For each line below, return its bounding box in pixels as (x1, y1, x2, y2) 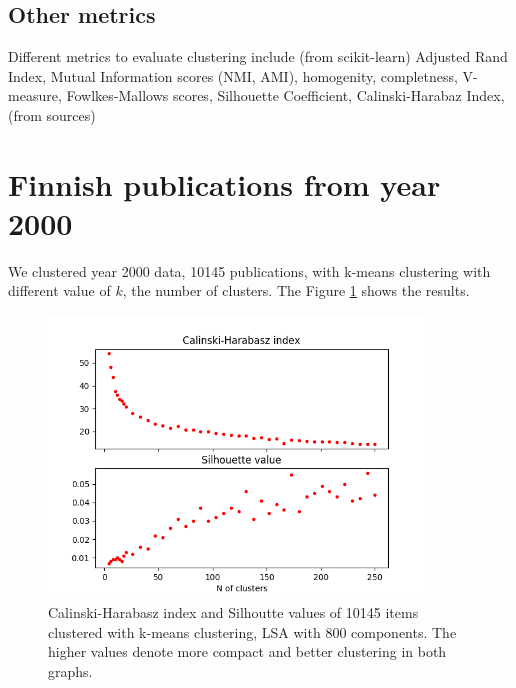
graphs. (48, 660, 93, 681)
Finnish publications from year (8, 163, 441, 204)
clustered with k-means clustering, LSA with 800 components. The (48, 621, 457, 642)
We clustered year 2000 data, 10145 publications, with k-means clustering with (8, 260, 491, 281)
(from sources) (8, 104, 96, 125)
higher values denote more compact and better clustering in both (48, 641, 447, 662)
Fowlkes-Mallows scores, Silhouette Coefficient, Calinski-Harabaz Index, (66, 85, 505, 106)
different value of (8, 280, 111, 301)
